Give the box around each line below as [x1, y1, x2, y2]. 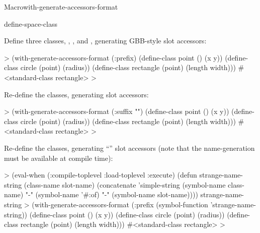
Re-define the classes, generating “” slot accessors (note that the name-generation [4, 142, 255, 153]
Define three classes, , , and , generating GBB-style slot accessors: [4, 35, 207, 46]
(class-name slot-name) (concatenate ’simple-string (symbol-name [24, 179, 226, 190]
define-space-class [4, 18, 57, 29]
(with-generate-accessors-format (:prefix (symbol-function [32, 199, 208, 209]
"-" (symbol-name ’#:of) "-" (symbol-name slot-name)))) [25, 189, 198, 200]
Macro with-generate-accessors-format [4, 2, 118, 12]
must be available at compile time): [4, 152, 113, 163]
